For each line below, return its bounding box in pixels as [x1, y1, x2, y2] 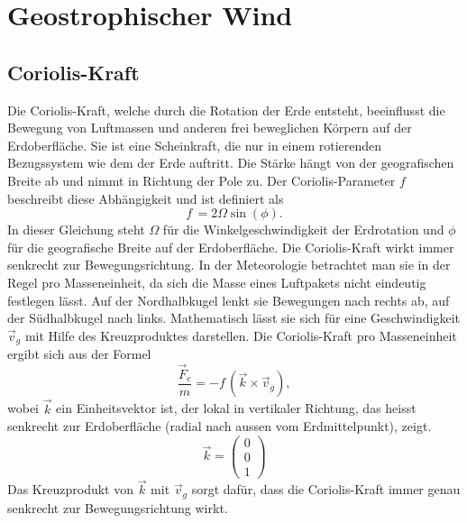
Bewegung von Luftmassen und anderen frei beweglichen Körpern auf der [7, 118, 412, 137]
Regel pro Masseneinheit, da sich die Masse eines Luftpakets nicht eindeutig [7, 272, 426, 291]
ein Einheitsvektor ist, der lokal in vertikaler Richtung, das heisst [56, 399, 417, 417]
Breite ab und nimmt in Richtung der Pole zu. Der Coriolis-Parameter [7, 170, 396, 189]
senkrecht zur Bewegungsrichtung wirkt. [7, 498, 228, 517]
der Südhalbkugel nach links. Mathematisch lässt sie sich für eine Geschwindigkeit [7, 308, 460, 327]
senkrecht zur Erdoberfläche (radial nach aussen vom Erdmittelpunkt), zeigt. [7, 417, 432, 436]
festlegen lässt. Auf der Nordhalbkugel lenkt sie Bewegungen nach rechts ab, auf [7, 290, 450, 309]
